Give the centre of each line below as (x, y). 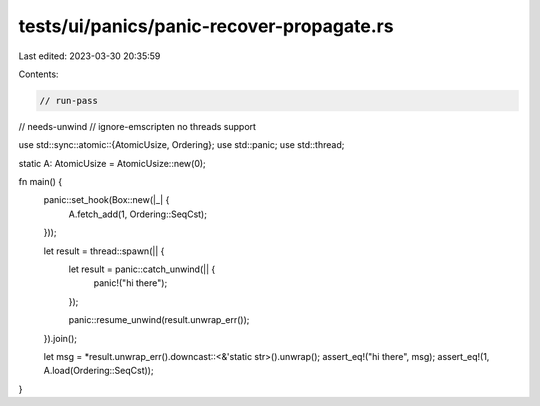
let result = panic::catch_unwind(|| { (142, 269)
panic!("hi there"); (130, 283)
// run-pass (69, 100)
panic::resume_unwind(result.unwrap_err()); (159, 320)
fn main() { (40, 182)
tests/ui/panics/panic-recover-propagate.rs (206, 26)
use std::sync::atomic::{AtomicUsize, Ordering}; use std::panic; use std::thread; (181, 145)
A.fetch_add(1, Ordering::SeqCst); (137, 214)
